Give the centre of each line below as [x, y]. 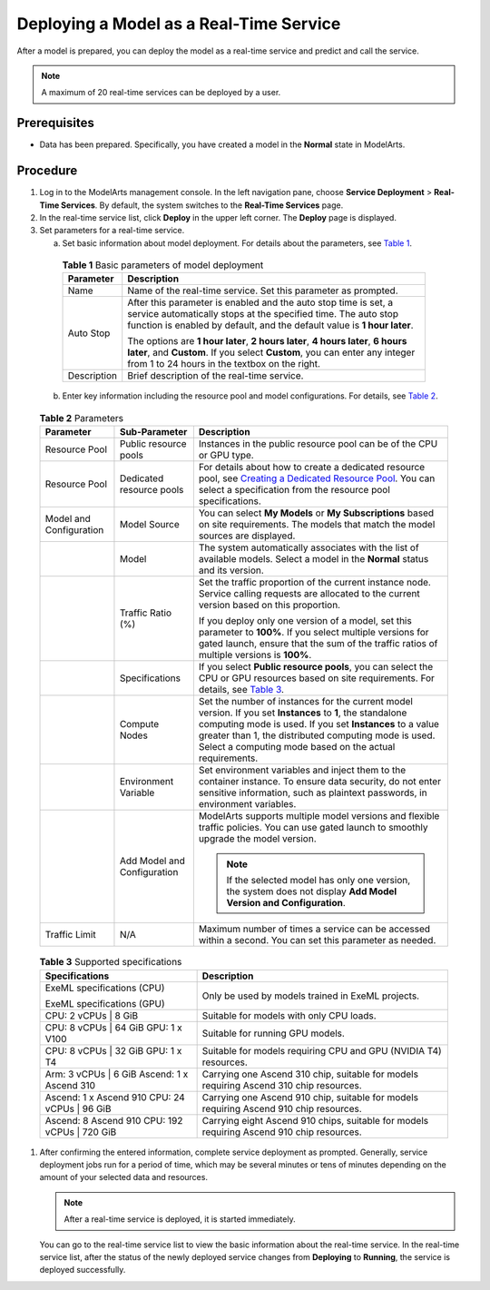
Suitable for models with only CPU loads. [289, 1015]
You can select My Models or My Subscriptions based [316, 513]
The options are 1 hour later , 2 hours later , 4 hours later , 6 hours [267, 341]
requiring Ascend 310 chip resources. [282, 1085]
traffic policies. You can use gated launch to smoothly [313, 828]
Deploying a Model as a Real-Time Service [179, 24]
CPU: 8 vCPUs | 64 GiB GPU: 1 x [114, 1028]
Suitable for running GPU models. [273, 1033]
